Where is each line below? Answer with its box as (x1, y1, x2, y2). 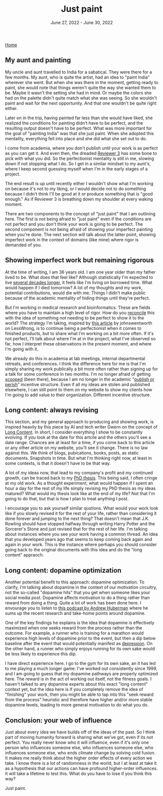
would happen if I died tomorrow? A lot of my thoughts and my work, (5, 284, 143, 290)
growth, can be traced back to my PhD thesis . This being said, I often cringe (5, 475, 158, 481)
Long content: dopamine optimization (5, 566, 122, 575)
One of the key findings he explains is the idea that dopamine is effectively (5, 620, 155, 626)
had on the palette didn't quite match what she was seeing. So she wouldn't (5, 95, 157, 101)
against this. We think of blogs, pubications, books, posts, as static (5, 450, 139, 456)
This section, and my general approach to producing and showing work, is (5, 419, 154, 425)
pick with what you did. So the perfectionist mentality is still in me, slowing (5, 155, 154, 161)
